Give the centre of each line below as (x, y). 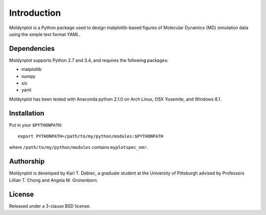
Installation (27, 113)
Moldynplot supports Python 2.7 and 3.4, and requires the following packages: (89, 60)
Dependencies (32, 49)
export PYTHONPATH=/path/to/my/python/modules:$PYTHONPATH (91, 136)
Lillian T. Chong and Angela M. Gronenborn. (54, 180)
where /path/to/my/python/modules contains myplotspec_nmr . (79, 147)
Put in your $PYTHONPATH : (36, 125)
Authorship (27, 161)
